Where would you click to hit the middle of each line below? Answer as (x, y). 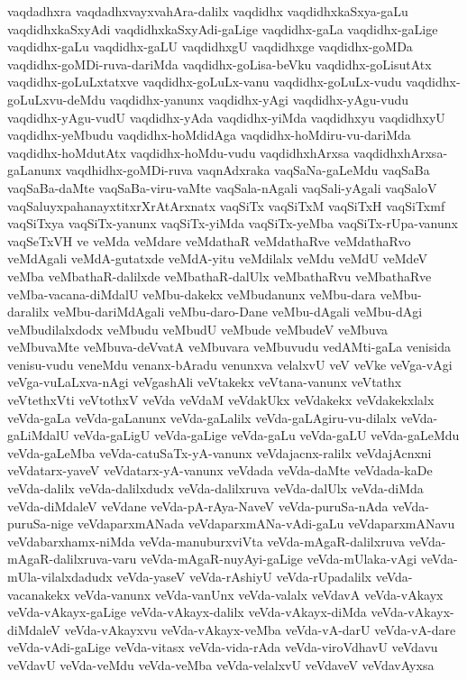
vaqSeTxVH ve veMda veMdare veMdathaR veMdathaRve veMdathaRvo (209, 240)
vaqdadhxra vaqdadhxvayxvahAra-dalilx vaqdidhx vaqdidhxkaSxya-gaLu (208, 11)
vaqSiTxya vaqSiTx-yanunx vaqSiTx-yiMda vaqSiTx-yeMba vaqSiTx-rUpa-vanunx (233, 223)
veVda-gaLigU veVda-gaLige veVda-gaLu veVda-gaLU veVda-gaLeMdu (266, 435)
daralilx (28, 312)
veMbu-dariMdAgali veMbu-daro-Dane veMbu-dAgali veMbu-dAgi (238, 312)
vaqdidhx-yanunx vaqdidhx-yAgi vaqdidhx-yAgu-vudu (259, 99)
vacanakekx (39, 594)
